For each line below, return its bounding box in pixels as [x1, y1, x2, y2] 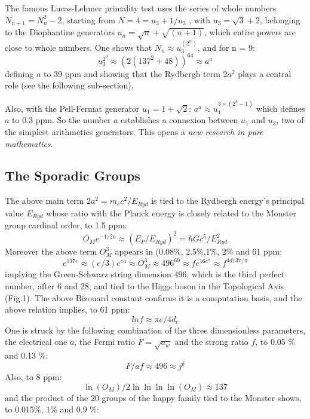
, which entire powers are [204, 26, 296, 38]
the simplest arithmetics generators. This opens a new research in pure [5, 125, 263, 137]
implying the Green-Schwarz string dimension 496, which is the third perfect [5, 268, 285, 280]
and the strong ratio [174, 335, 248, 348]
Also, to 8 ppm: [5, 371, 62, 383]
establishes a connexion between [121, 114, 238, 126]
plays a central [238, 67, 291, 79]
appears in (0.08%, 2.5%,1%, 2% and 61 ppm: [115, 245, 283, 258]
